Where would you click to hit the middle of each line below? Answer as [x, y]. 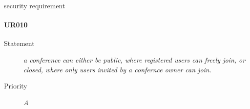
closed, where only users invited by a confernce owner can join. [118, 69]
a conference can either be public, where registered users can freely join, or [135, 59]
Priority [16, 86]
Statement [19, 43]
